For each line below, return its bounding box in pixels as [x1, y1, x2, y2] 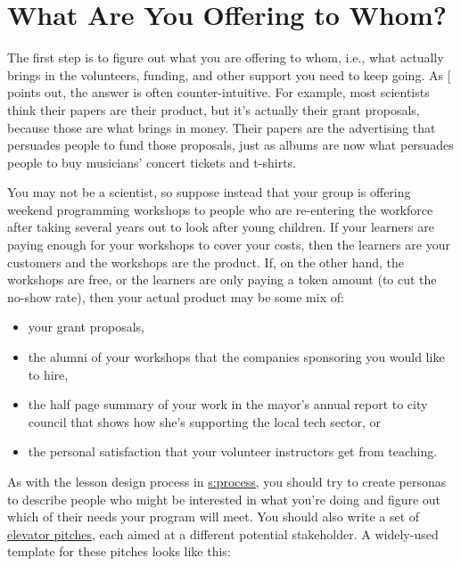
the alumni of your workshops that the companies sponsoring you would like [28, 348, 445, 366]
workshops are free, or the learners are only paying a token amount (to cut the [7, 270, 437, 289]
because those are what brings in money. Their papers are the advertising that [7, 118, 436, 136]
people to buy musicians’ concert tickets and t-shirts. [7, 152, 297, 171]
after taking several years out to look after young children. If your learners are [7, 217, 434, 236]
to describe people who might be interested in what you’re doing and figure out [7, 489, 441, 508]
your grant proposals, [28, 317, 144, 336]
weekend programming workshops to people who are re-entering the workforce [7, 200, 433, 218]
